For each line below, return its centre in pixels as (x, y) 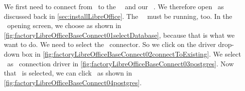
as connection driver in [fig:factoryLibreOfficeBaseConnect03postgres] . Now (120, 63)
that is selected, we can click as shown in (68, 73)
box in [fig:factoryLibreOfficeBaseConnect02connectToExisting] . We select (131, 53)
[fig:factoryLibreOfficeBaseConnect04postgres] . (73, 82)
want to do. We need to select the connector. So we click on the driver (110, 44)
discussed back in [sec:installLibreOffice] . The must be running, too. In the (118, 16)
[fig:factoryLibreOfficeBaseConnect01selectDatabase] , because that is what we (119, 35)
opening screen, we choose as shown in (64, 25)
